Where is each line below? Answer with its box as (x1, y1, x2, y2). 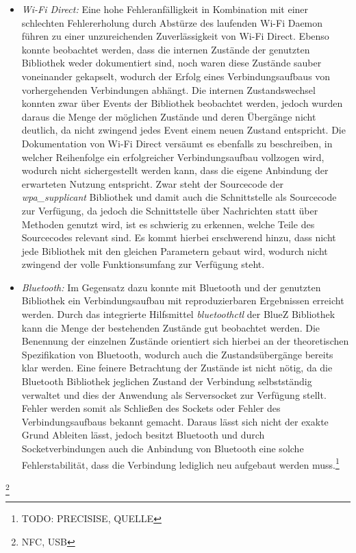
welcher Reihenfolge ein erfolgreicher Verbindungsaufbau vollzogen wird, (21, 149, 325, 164)
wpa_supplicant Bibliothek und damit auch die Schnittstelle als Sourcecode (21, 190, 337, 204)
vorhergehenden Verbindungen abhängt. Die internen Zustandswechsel (21, 82, 316, 97)
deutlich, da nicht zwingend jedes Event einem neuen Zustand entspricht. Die (21, 123, 346, 137)
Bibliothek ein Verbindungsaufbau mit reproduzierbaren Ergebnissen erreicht (21, 293, 344, 308)
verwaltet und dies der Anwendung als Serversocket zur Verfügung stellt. (21, 387, 327, 402)
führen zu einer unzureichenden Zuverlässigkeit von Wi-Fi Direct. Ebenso (21, 29, 329, 43)
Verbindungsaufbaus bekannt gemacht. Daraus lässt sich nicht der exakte (21, 414, 329, 428)
